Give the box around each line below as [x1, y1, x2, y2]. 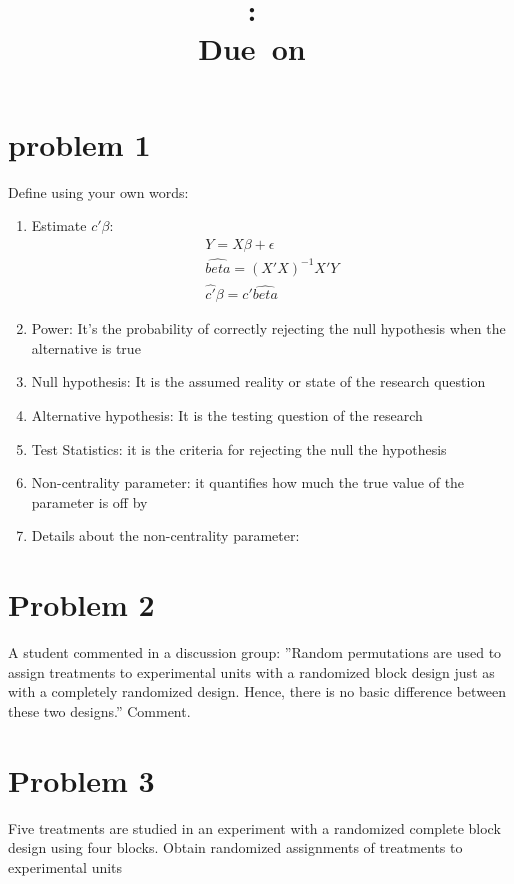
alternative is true [31, 337, 141, 358]
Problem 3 [8, 759, 155, 800]
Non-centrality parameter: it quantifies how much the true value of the [31, 472, 465, 493]
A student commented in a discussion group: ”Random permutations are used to [8, 642, 502, 663]
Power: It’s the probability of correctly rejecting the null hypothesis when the [31, 318, 506, 339]
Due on [198, 28, 306, 69]
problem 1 [8, 123, 151, 164]
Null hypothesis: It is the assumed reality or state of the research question [31, 371, 486, 392]
